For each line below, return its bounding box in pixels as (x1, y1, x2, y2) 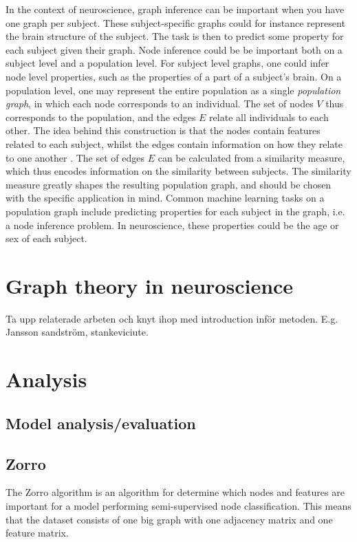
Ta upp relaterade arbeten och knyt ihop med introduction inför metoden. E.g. (6, 311, 338, 325)
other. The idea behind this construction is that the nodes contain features (6, 123, 321, 138)
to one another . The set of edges (6, 150, 144, 164)
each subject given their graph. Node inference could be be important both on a (6, 42, 343, 56)
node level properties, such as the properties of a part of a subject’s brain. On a (6, 69, 342, 83)
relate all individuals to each (209, 109, 329, 124)
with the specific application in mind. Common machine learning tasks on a (6, 191, 325, 205)
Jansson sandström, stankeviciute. (6, 325, 149, 339)
